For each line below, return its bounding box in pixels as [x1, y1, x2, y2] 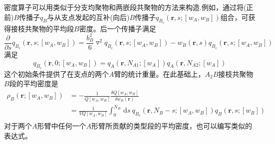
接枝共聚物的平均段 [10, 23, 74, 33]
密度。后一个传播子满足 [79, 23, 156, 33]
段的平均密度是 [9, 78, 58, 89]
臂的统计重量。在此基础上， [114, 68, 205, 79]
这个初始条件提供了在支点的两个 [4, 68, 109, 79]
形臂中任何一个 [37, 121, 86, 131]
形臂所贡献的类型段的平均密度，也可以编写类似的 [91, 121, 252, 131]
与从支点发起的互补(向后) [47, 11, 130, 22]
